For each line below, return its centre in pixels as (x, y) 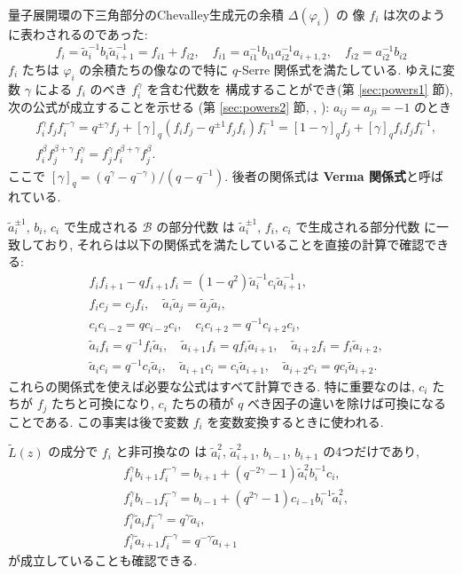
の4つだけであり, (371, 451)
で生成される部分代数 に (366, 226)
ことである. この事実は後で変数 (98, 421)
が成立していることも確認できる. (103, 560)
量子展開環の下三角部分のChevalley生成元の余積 (146, 14)
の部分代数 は (196, 226)
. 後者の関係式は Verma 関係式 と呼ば (334, 175)
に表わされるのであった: (78, 34)
